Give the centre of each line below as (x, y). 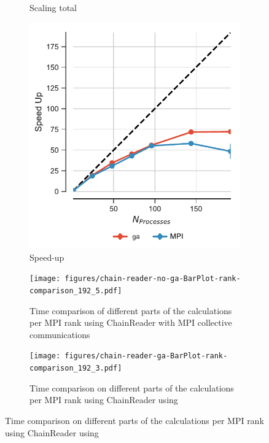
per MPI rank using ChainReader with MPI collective (131, 322)
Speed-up (47, 257)
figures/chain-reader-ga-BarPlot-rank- (146, 356)
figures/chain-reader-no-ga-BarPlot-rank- (153, 279)
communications (60, 334)
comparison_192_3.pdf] (76, 368)
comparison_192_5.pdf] (76, 291)
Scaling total (53, 7)
